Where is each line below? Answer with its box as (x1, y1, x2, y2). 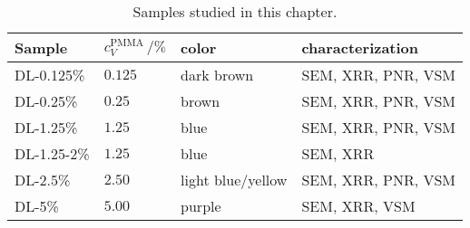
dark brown (181, 64, 254, 85)
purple (181, 195, 221, 216)
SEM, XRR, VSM (301, 195, 416, 216)
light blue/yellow (181, 169, 288, 190)
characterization (301, 37, 419, 58)
